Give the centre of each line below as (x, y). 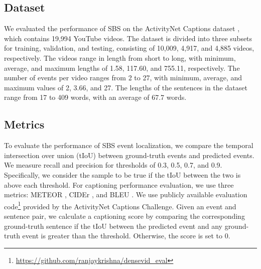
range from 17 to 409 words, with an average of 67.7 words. (95, 97)
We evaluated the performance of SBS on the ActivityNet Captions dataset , (122, 28)
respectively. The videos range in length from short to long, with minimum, (120, 57)
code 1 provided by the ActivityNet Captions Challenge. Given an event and (120, 205)
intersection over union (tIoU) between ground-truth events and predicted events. (129, 155)
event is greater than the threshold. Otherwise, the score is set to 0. (126, 236)
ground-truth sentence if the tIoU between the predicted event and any (113, 226)
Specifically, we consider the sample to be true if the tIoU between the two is (122, 174)
